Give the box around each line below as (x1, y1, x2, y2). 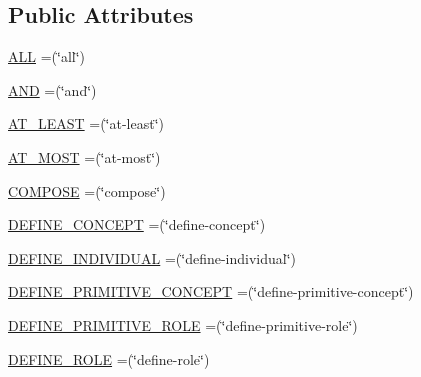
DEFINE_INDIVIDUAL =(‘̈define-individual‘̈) (8, 247, 297, 268)
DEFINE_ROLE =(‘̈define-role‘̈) (8, 348, 210, 369)
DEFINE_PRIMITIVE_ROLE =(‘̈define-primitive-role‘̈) (8, 314, 358, 335)
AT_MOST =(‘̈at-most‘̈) (8, 146, 161, 167)
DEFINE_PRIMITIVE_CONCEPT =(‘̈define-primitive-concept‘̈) (8, 281, 414, 302)
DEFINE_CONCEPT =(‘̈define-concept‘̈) (8, 214, 266, 235)
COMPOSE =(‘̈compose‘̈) (8, 180, 166, 201)
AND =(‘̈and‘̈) (8, 79, 97, 100)
